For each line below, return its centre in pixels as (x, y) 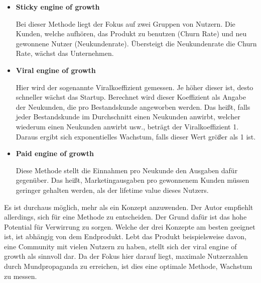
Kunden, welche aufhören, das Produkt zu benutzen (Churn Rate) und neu (131, 33)
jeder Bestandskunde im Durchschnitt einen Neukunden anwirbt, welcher (128, 117)
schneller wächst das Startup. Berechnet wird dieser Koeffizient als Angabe (131, 97)
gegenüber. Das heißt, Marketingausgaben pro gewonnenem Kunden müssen (133, 180)
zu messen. (21, 276)
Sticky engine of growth (58, 7)
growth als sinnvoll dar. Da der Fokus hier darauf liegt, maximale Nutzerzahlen (126, 256)
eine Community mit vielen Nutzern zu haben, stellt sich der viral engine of (120, 246)
